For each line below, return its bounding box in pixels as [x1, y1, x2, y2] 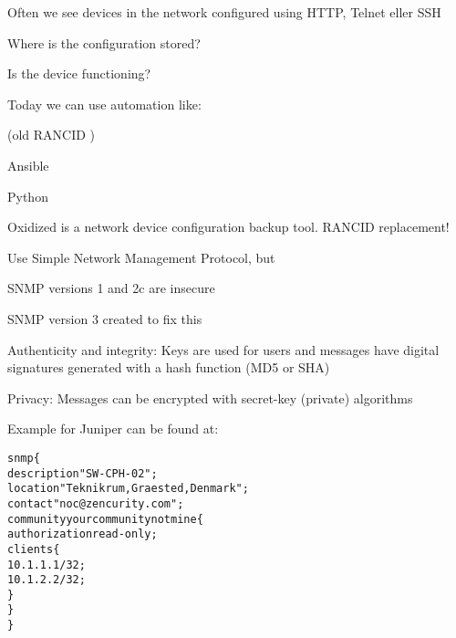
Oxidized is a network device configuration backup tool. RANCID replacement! [7, 217, 450, 236]
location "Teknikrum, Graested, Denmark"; [7, 482, 249, 496]
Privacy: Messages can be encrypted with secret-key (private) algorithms [7, 388, 413, 407]
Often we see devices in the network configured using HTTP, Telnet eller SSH [7, 3, 441, 21]
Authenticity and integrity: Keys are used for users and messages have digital [7, 340, 440, 359]
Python [7, 186, 48, 205]
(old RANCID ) [7, 125, 96, 144]
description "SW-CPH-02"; [7, 466, 158, 480]
